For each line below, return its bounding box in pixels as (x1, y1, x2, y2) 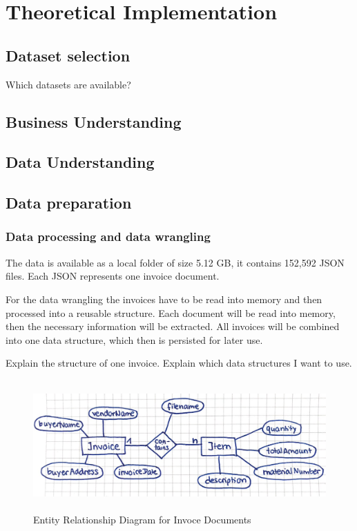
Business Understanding (6, 110, 182, 132)
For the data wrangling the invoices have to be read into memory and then (6, 291, 322, 306)
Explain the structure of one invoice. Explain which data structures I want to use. (6, 356, 352, 370)
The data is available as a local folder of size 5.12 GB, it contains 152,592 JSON (6, 255, 345, 269)
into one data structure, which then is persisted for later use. (6, 332, 263, 347)
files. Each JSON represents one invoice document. (6, 269, 220, 283)
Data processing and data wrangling (6, 228, 211, 245)
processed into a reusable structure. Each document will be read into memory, (6, 305, 336, 320)
